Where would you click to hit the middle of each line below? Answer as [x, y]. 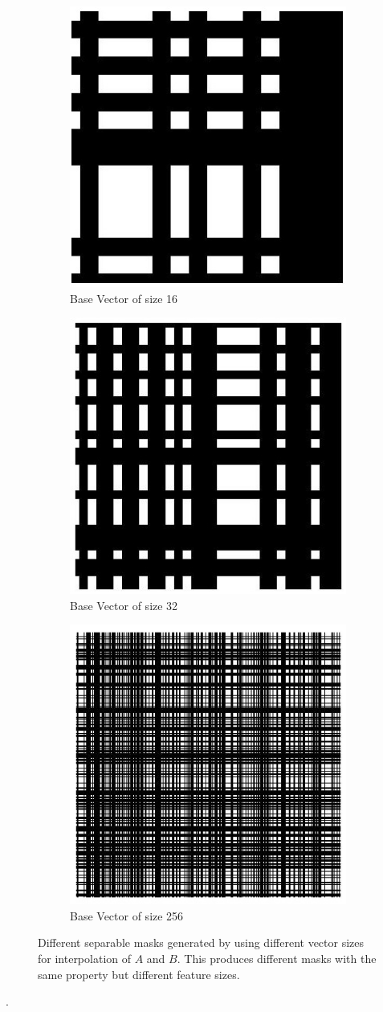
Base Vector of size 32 [124, 605]
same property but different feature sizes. [139, 974]
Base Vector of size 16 [124, 298]
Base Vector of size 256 [127, 915]
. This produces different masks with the [277, 958]
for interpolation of [85, 958]
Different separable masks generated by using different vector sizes [201, 942]
